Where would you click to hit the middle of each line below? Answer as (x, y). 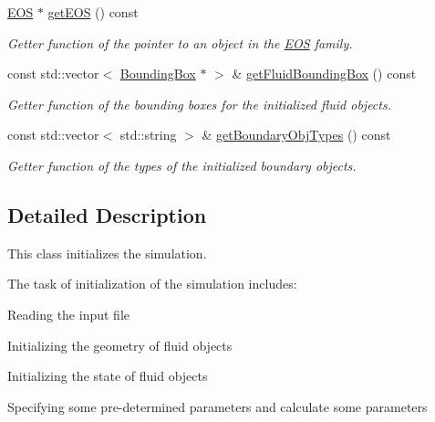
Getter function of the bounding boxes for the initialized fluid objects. (199, 104)
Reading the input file (68, 314)
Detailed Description (107, 214)
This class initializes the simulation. (107, 253)
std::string (148, 135)
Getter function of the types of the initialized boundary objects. (182, 165)
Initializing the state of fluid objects (108, 376)
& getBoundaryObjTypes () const (296, 135)
